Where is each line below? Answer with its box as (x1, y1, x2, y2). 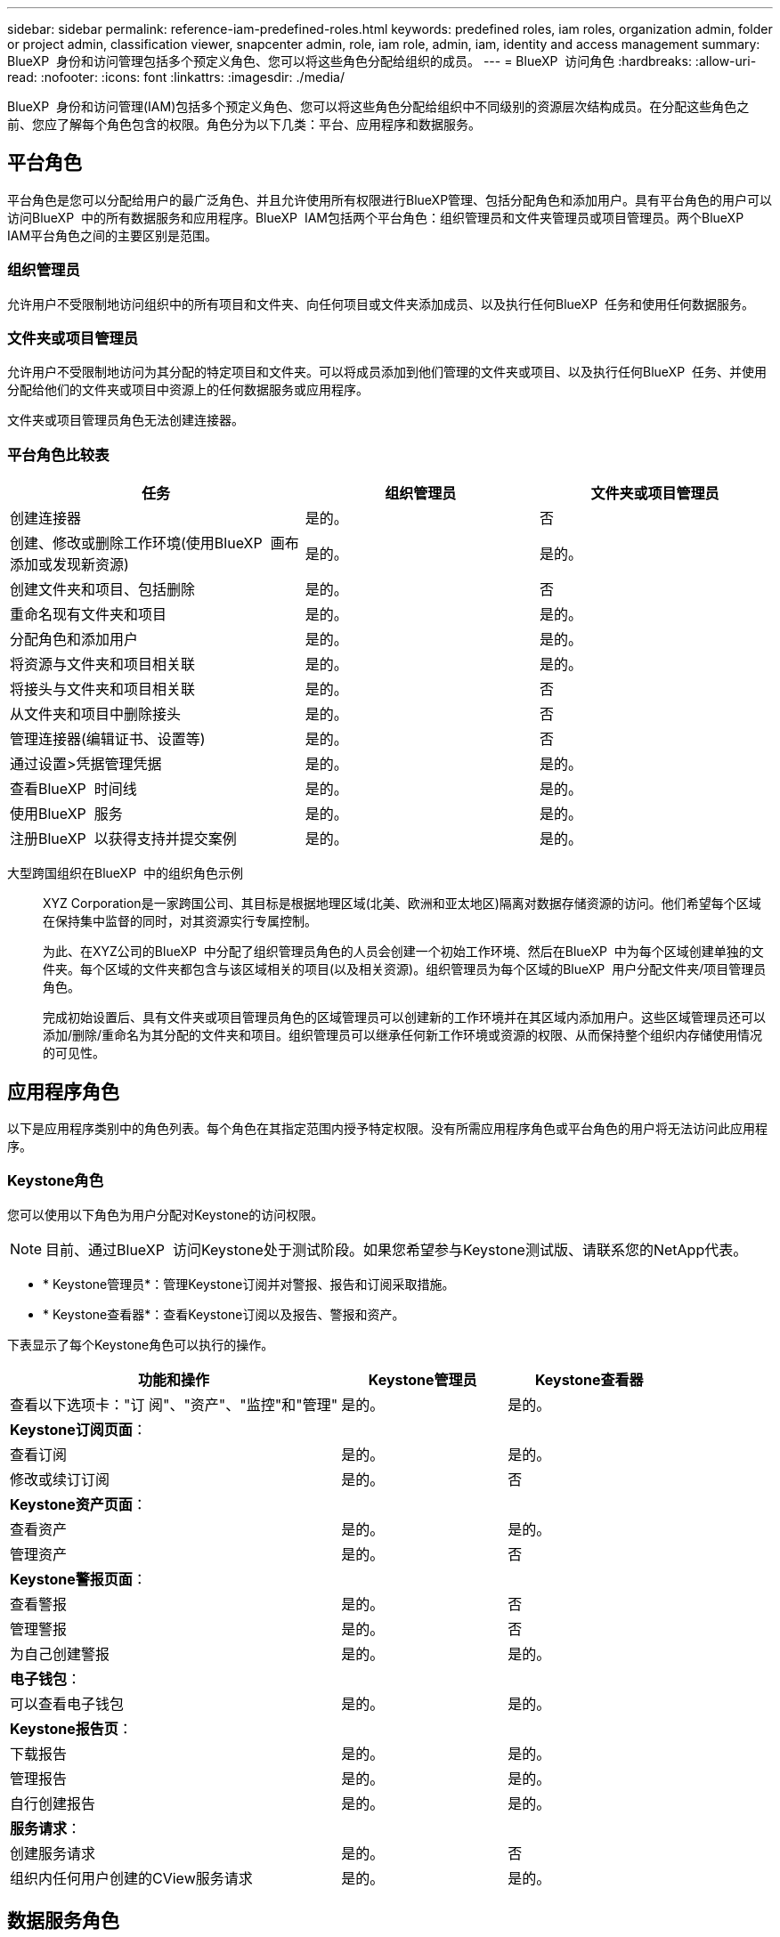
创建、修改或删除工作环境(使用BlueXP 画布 (10, 534, 299, 553)
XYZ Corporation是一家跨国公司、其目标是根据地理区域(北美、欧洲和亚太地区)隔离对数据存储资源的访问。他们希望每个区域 (43, 896, 761, 912)
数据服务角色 (7, 1909, 119, 1933)
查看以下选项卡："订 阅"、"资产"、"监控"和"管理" (10, 1395, 338, 1414)
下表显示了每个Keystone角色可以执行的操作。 (7, 1336, 274, 1352)
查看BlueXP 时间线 (10, 780, 137, 798)
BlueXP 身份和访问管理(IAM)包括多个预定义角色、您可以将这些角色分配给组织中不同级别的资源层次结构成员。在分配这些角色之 (7, 99, 750, 114)
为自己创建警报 (10, 1644, 110, 1663)
